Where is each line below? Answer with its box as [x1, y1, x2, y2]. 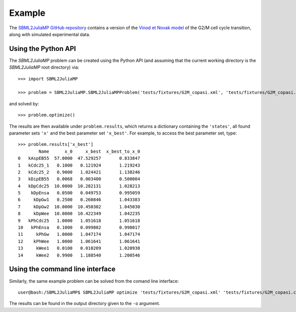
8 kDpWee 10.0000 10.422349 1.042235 [18, 211, 141, 217]
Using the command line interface [9, 265, 116, 273]
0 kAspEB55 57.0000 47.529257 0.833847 [18, 156, 141, 161]
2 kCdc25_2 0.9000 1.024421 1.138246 [18, 169, 141, 175]
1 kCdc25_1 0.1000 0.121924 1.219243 [18, 162, 141, 168]
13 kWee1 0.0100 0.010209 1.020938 [18, 245, 141, 251]
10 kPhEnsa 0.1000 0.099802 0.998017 [18, 225, 141, 230]
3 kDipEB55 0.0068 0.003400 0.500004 [18, 176, 141, 182]
